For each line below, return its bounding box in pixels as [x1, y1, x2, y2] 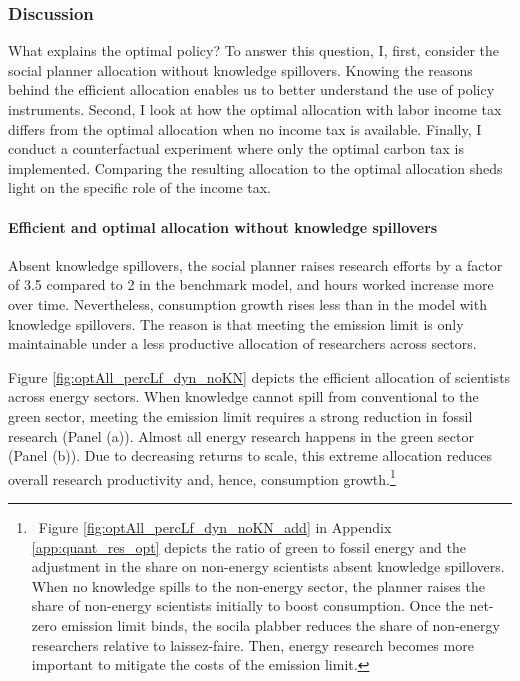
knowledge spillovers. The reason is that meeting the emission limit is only [8, 313, 464, 334]
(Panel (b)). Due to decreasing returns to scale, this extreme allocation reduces [8, 445, 492, 466]
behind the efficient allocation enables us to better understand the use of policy [8, 79, 495, 100]
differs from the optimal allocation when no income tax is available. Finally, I [8, 118, 482, 139]
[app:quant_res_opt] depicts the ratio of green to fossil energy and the [31, 536, 466, 557]
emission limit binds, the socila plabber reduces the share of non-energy [61, 614, 500, 635]
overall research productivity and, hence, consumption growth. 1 [8, 465, 396, 489]
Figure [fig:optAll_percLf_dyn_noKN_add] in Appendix [38, 516, 392, 537]
